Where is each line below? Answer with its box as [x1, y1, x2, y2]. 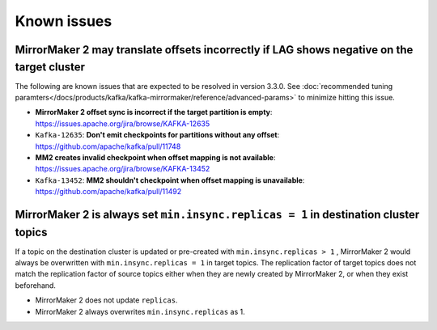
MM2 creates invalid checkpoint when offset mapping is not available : [35, 153, 276, 162]
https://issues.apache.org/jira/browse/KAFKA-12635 [35, 118, 210, 129]
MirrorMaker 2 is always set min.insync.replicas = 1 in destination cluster [15, 207, 420, 222]
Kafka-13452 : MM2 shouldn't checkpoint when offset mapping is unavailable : [35, 175, 305, 185]
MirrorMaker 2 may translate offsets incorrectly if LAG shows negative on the [15, 43, 414, 57]
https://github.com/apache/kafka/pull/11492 [35, 187, 182, 197]
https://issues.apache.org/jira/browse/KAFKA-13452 [35, 164, 210, 174]
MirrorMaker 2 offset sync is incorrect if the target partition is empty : [35, 108, 273, 117]
